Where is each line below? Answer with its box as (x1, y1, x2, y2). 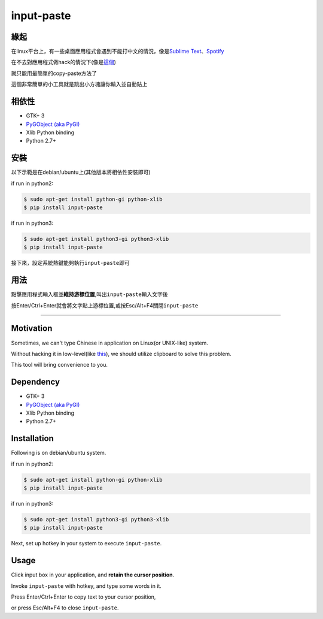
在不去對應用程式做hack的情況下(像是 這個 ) (11, 59, 117, 66)
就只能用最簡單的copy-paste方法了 (11, 70, 97, 77)
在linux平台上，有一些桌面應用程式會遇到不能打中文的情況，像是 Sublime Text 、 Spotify (11, 48, 224, 55)
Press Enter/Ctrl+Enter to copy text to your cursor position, (11, 593, 156, 600)
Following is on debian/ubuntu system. (11, 449, 106, 457)
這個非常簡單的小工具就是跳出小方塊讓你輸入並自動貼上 (11, 81, 148, 88)
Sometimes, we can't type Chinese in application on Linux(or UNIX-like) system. (11, 339, 209, 346)
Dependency (11, 377, 60, 387)
